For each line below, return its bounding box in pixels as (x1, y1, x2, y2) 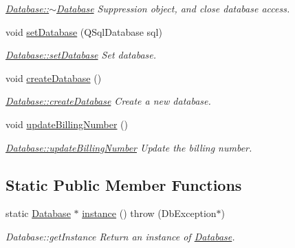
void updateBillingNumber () (6, 116, 129, 131)
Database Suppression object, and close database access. (56, 1, 290, 15)
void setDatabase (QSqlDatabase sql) (6, 24, 162, 39)
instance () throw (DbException (82, 206, 217, 220)
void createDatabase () (6, 70, 102, 85)
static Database (6, 206, 71, 220)
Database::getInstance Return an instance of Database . (6, 229, 235, 243)
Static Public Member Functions (6, 174, 242, 195)
